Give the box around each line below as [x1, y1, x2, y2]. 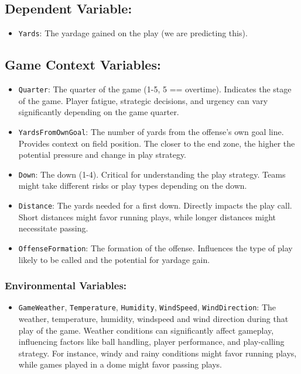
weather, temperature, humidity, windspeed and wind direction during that [18, 312, 289, 324]
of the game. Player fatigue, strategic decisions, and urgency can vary [18, 94, 268, 106]
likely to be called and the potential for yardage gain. [18, 253, 210, 265]
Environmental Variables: [5, 278, 127, 293]
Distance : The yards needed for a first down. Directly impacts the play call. [18, 199, 292, 211]
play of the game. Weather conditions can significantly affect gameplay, [18, 324, 274, 336]
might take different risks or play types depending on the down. [18, 179, 247, 192]
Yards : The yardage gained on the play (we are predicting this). [18, 27, 248, 39]
